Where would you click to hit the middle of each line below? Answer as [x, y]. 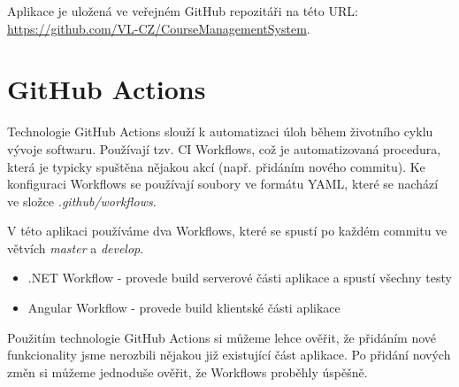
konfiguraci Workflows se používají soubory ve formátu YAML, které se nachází [223, 184]
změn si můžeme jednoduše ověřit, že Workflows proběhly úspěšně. [187, 372]
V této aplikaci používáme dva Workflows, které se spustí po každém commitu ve [227, 231]
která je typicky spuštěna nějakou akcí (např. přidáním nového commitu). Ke [216, 166]
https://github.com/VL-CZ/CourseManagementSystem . [159, 28]
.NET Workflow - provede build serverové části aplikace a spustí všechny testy [240, 278]
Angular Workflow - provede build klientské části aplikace [184, 308]
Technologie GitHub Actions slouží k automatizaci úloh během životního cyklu [220, 132]
